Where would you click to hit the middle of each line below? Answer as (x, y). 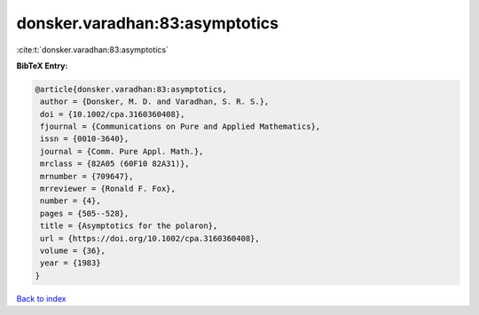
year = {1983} (71, 263)
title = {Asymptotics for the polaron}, (129, 226)
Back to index (41, 298)
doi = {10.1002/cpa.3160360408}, (113, 114)
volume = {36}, (73, 251)
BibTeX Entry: (42, 66)
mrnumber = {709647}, (87, 176)
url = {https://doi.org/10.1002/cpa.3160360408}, (150, 238)
